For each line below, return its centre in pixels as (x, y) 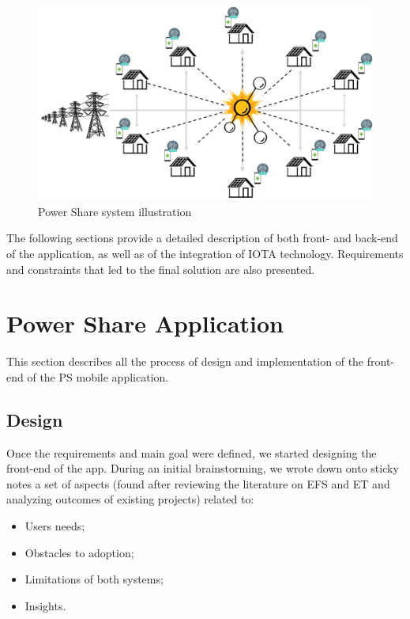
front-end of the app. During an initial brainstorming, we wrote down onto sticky (203, 468)
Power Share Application (145, 323)
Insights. (45, 605)
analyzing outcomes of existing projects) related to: (130, 499)
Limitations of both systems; (94, 579)
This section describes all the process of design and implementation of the (185, 361)
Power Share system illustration (115, 211)
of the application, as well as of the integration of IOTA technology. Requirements (205, 253)
